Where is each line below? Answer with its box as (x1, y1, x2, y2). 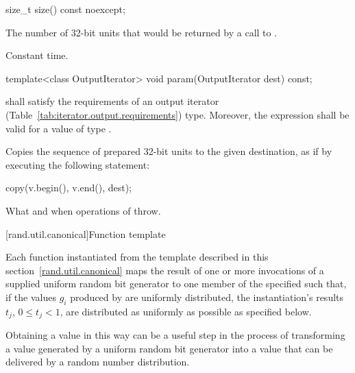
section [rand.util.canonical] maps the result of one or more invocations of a (5, 263, 324, 277)
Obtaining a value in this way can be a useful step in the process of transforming (5, 328, 345, 342)
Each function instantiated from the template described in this (5, 250, 269, 264)
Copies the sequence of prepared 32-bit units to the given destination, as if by (5, 144, 332, 158)
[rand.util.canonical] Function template (5, 226, 166, 241)
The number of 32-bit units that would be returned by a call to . (5, 25, 278, 39)
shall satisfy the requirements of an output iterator (5, 94, 219, 108)
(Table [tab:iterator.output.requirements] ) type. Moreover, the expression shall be (5, 107, 350, 121)
